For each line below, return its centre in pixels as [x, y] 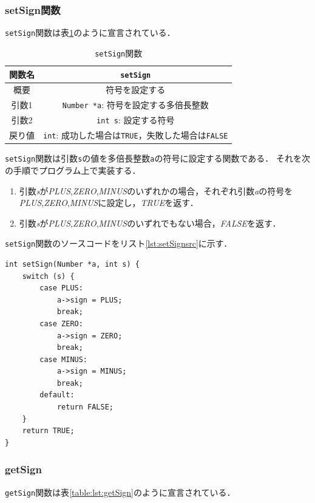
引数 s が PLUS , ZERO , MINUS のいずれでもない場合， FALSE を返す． [150, 223]
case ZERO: [61, 323]
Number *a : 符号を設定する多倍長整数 [135, 105]
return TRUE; [48, 431]
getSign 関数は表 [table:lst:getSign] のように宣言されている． [120, 492]
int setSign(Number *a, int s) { [72, 264]
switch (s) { [48, 276]
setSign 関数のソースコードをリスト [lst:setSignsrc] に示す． [119, 243]
